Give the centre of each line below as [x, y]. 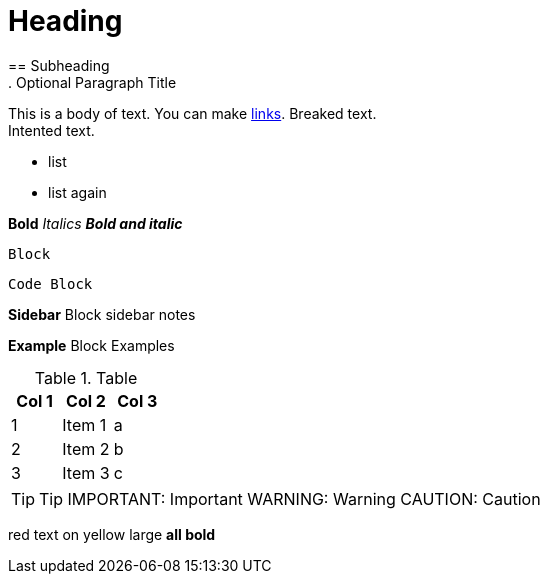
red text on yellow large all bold [112, 534]
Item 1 [84, 424]
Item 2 [86, 448]
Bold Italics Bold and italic [95, 223]
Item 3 [86, 472]
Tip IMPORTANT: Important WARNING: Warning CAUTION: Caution [290, 498]
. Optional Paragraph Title [92, 82]
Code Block [50, 283]
